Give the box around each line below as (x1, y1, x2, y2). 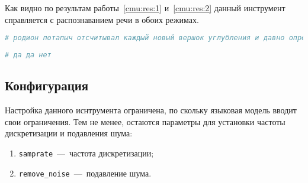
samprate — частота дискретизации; (18, 146, 154, 159)
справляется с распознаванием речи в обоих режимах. (5, 13, 199, 25)
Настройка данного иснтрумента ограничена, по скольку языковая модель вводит (5, 104, 297, 116)
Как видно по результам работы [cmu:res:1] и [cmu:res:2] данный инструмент (5, 2, 285, 14)
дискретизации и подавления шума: (5, 127, 133, 139)
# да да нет (5, 51, 52, 60)
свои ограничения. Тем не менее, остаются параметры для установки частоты (5, 115, 285, 128)
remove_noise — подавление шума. (18, 166, 152, 179)
